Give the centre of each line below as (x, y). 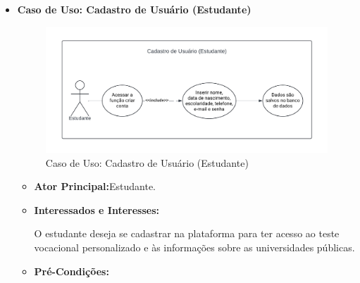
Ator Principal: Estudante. (95, 186)
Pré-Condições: (72, 271)
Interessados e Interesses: (97, 209)
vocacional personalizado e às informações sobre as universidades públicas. (194, 247)
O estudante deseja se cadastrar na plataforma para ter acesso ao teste (187, 233)
